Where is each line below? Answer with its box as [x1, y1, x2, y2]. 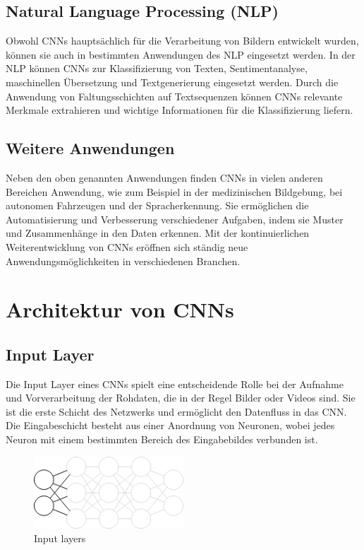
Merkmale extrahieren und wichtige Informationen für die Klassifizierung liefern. [6, 103, 353, 117]
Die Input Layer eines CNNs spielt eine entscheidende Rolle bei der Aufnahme [6, 376, 344, 391]
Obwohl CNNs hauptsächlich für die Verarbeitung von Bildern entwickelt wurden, [6, 33, 359, 48]
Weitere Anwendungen [6, 137, 175, 159]
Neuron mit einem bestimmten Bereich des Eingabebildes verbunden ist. [6, 432, 318, 447]
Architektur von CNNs [6, 295, 234, 324]
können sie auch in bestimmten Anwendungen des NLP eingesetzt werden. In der [6, 47, 356, 62]
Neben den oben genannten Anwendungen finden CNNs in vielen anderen [6, 170, 323, 185]
